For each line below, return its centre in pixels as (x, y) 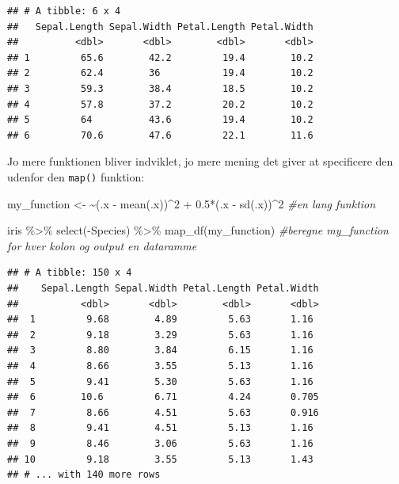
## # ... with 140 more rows (84, 475)
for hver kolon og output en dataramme (102, 245)
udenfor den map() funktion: (76, 176)
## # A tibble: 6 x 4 (64, 11)
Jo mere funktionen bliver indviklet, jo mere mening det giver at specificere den (200, 161)
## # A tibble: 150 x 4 (70, 273)
